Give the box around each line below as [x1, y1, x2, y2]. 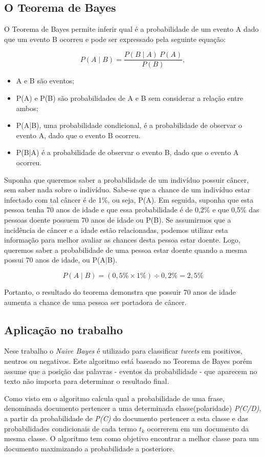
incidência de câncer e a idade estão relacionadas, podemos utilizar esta [4, 224, 228, 235]
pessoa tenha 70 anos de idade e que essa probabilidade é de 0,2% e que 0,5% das [4, 204, 259, 215]
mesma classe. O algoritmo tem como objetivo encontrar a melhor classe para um [4, 433, 259, 444]
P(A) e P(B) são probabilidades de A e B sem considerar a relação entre [16, 93, 244, 103]
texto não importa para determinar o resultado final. [4, 376, 169, 386]
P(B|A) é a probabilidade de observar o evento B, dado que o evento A [16, 147, 239, 158]
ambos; [16, 102, 38, 113]
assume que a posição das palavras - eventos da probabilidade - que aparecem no [4, 365, 257, 376]
